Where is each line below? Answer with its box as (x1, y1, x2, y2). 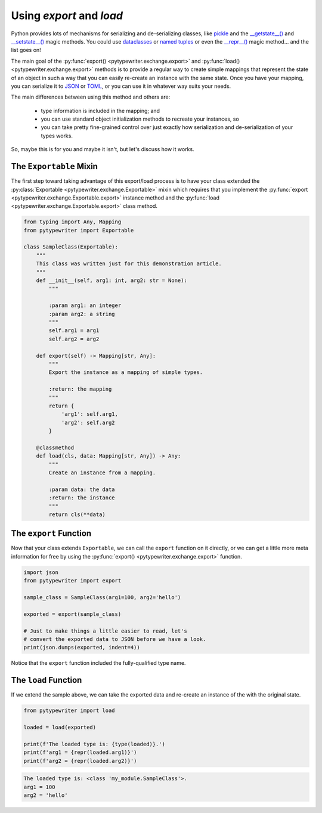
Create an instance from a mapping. (48, 470, 156, 476)
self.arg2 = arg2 (48, 335, 100, 342)
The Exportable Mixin (11, 161, 98, 171)
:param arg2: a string (48, 311, 116, 317)
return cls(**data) (48, 511, 106, 518)
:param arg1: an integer (48, 302, 122, 309)
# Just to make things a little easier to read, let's (23, 627, 187, 634)
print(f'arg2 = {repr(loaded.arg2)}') (23, 757, 137, 764)
